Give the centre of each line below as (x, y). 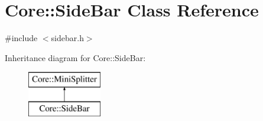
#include (21, 38)
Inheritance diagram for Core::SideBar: (75, 57)
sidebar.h (67, 38)
